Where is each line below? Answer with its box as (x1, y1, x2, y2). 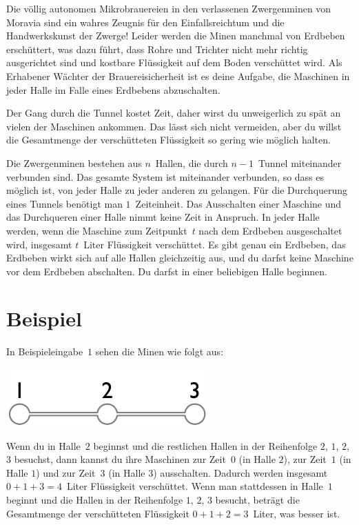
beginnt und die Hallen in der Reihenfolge (6, 492, 183, 506)
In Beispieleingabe (6, 344, 83, 359)
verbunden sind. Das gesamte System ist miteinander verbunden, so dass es (6, 169, 325, 184)
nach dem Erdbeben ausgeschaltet (198, 223, 342, 237)
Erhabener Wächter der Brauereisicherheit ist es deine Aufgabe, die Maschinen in (6, 68, 350, 83)
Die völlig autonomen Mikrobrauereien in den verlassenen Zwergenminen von (6, 1, 331, 15)
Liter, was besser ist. (253, 506, 340, 520)
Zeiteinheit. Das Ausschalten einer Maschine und (135, 196, 342, 210)
